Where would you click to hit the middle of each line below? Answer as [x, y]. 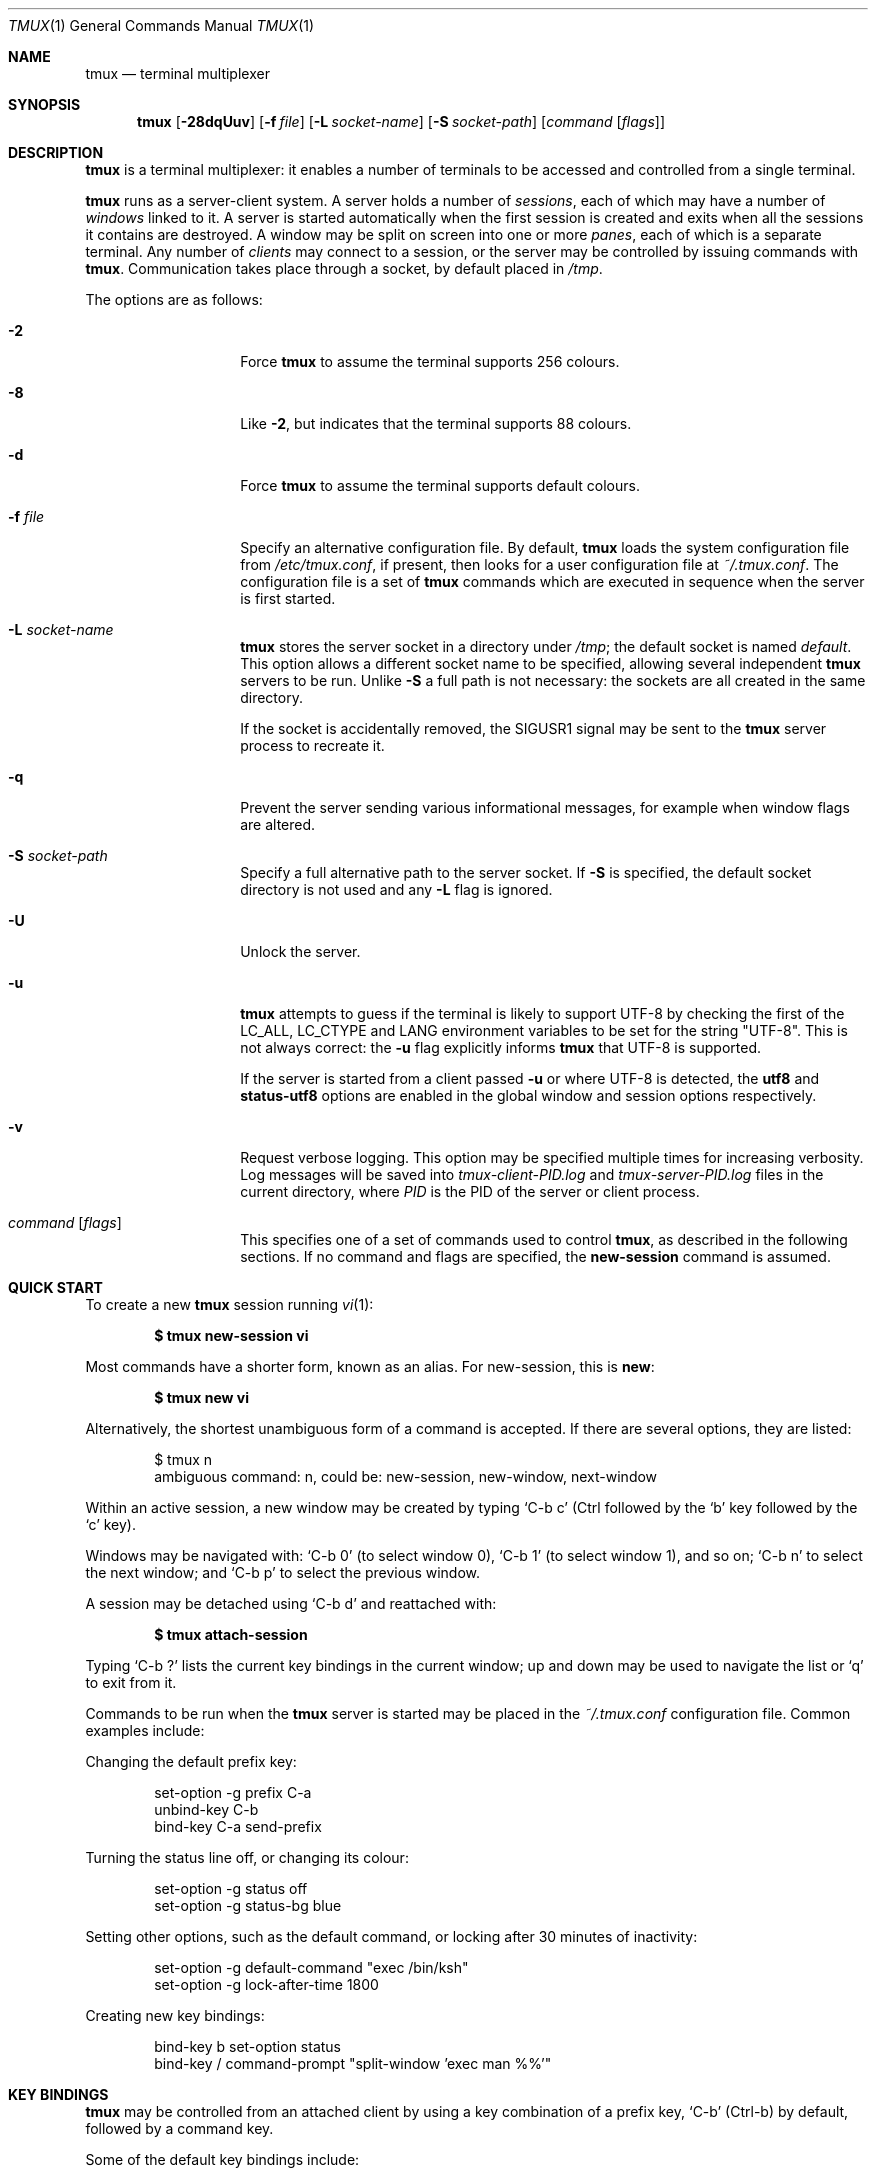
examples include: [145, 1730]
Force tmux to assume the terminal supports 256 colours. [430, 361]
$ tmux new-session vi [231, 1335]
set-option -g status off [231, 1888]
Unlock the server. [300, 951]
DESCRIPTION [56, 152]
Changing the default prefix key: [191, 1761]
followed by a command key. [179, 2128]
